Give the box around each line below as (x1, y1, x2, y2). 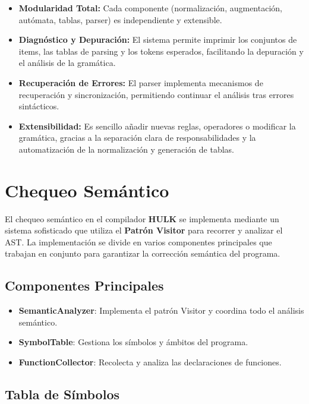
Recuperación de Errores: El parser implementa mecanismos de (18, 76, 263, 89)
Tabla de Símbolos (5, 385, 119, 403)
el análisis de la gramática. (18, 56, 116, 69)
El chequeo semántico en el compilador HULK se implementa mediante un (5, 212, 279, 225)
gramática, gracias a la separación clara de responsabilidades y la (18, 131, 256, 144)
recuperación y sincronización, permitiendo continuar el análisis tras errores (18, 88, 294, 100)
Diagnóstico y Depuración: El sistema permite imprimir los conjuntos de (18, 33, 297, 46)
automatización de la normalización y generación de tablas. (18, 143, 235, 155)
